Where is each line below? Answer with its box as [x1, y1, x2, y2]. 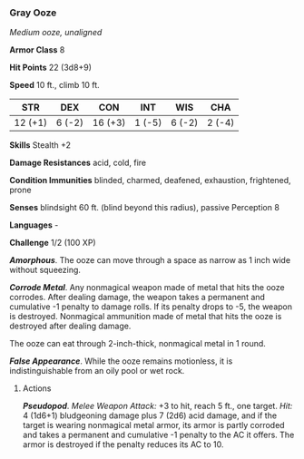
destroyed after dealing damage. [9, 320, 132, 332]
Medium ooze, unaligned [9, 27, 103, 38]
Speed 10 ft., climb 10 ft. [9, 80, 100, 91]
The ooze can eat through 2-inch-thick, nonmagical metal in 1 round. [9, 338, 266, 349]
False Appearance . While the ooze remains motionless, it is [9, 356, 233, 366]
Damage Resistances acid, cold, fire [9, 157, 147, 169]
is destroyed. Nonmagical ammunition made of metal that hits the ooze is [9, 311, 282, 322]
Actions [22, 383, 52, 394]
